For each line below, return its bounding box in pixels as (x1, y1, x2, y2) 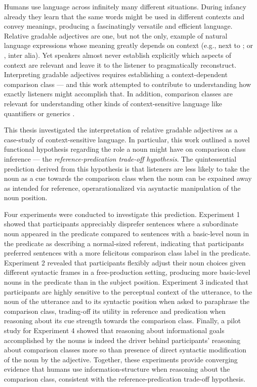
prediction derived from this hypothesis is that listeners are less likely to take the (4, 163, 250, 173)
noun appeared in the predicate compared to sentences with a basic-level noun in (4, 228, 249, 239)
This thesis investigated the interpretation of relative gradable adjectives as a (4, 125, 238, 135)
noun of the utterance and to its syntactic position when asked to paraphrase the (4, 296, 250, 306)
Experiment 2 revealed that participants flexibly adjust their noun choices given (4, 257, 246, 267)
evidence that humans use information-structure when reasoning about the (4, 364, 230, 374)
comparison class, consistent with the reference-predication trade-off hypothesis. (4, 373, 246, 384)
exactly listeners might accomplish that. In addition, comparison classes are (4, 88, 233, 99)
